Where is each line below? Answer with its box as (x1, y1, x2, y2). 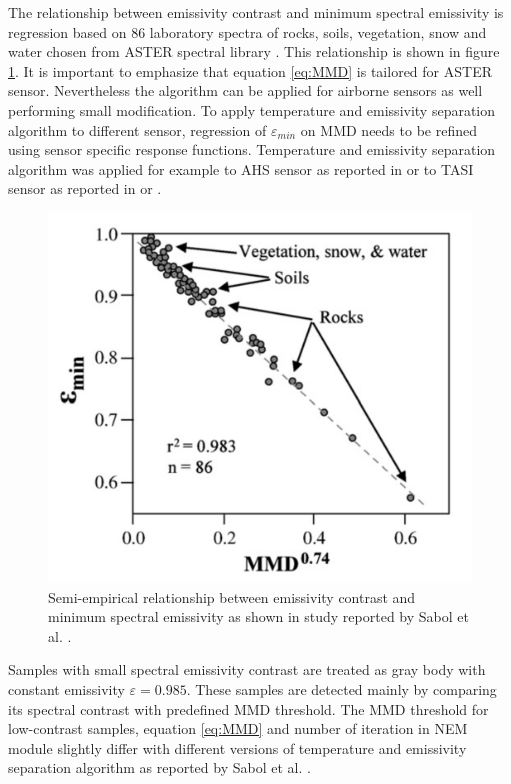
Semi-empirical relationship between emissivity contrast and (48, 586, 416, 607)
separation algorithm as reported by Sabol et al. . (8, 757, 311, 778)
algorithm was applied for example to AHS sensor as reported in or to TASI (8, 158, 474, 179)
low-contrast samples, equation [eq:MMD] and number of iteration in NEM (8, 718, 468, 739)
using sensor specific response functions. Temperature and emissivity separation (8, 139, 496, 160)
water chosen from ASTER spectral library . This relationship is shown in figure (8, 41, 500, 62)
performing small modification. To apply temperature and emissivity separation (8, 99, 496, 120)
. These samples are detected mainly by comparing (186, 679, 497, 700)
